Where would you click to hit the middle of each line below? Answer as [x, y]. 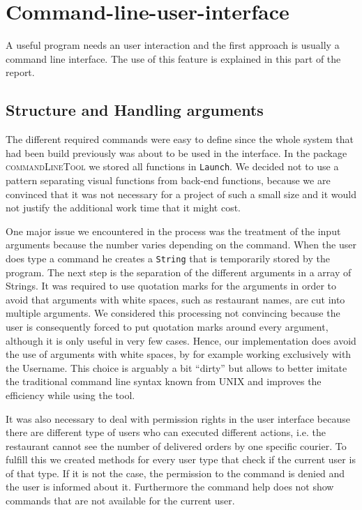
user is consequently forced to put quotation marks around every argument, [167, 326]
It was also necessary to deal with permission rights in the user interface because [178, 418]
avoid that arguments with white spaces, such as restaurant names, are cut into [175, 299]
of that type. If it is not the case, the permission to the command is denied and [175, 473]
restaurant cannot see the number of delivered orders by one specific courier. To [176, 445]
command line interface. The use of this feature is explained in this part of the [173, 58]
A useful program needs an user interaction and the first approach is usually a [173, 45]
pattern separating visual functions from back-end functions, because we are [168, 180]
